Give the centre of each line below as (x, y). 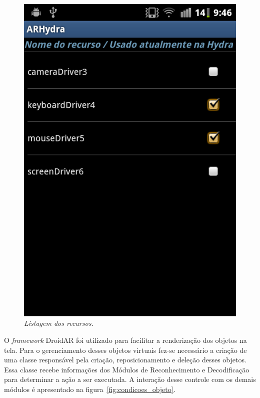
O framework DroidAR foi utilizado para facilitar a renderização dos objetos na (125, 340)
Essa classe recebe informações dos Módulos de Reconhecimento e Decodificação (127, 369)
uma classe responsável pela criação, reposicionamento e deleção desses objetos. (125, 360)
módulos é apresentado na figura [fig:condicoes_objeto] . (90, 389)
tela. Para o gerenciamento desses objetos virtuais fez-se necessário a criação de (125, 350)
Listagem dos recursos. (59, 323)
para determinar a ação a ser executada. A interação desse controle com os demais (130, 379)
